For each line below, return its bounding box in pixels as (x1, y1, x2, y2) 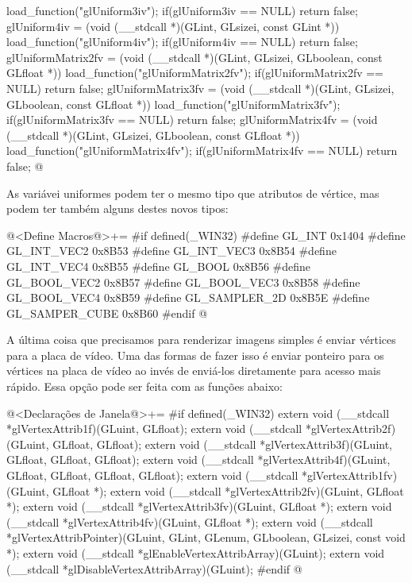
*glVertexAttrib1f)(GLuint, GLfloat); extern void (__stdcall (6, 420, 302, 437)
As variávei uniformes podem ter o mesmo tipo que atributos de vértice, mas (6, 184, 379, 201)
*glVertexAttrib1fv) (301, 467, 398, 484)
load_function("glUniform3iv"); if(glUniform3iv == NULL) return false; (6, 2, 358, 18)
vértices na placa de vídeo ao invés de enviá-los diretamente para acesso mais (6, 362, 381, 379)
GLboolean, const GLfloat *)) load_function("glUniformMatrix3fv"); (6, 95, 341, 112)
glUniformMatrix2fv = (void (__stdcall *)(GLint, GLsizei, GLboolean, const (6, 48, 383, 65)
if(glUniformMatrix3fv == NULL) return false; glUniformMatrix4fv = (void (6, 111, 378, 128)
